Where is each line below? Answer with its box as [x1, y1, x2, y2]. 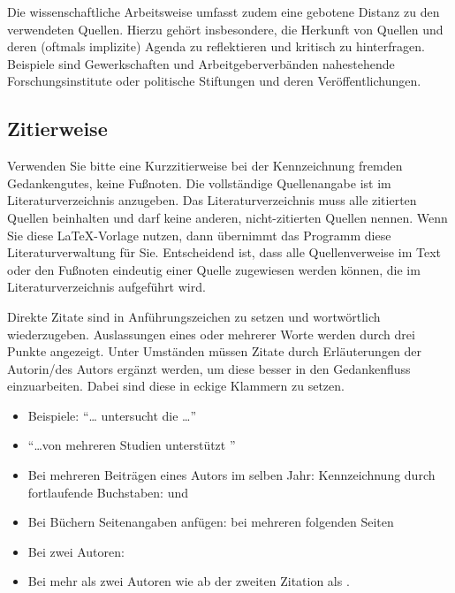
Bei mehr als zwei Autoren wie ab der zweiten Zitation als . [27, 572, 350, 590]
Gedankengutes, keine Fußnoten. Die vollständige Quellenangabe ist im [7, 173, 391, 192]
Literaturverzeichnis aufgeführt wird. [7, 277, 206, 296]
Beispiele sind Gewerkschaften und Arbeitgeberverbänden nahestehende [7, 54, 395, 72]
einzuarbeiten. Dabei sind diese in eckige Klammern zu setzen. [7, 376, 345, 395]
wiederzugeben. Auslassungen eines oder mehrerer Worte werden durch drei [7, 324, 415, 343]
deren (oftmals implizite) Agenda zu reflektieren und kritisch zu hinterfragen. [7, 37, 425, 56]
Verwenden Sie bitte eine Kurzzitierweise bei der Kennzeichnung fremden [7, 156, 403, 175]
